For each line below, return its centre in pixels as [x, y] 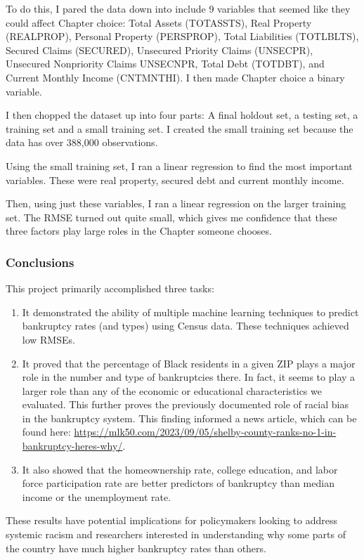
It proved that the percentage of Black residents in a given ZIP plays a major [189, 363]
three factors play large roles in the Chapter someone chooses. [139, 231]
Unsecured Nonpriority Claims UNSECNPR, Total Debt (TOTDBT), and [165, 64]
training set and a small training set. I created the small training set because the [180, 128]
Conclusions [40, 262]
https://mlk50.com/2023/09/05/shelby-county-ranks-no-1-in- [205, 432]
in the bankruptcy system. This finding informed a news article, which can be [189, 418]
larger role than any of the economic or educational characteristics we [172, 390]
